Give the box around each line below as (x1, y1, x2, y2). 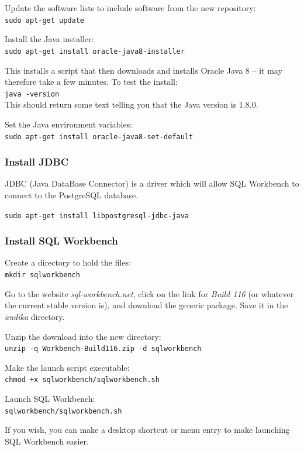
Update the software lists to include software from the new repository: (5, 2, 256, 13)
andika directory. (5, 310, 65, 322)
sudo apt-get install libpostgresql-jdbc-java (5, 211, 189, 220)
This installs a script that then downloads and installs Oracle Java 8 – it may (5, 64, 282, 76)
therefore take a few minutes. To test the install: (5, 75, 178, 88)
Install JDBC (5, 154, 69, 169)
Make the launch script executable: (5, 361, 130, 373)
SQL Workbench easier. (5, 435, 89, 447)
